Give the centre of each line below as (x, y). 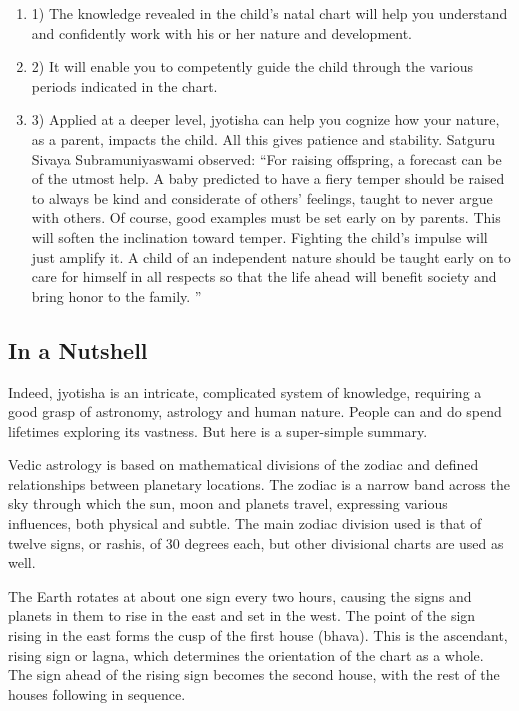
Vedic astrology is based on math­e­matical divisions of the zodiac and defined (243, 464)
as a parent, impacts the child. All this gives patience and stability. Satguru (263, 138)
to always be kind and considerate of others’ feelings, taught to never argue (262, 197)
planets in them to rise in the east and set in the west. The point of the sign (242, 615)
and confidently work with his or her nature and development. (222, 32)
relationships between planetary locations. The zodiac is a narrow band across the (259, 483)
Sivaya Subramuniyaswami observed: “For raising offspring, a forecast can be (266, 158)
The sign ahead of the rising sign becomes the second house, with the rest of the (254, 674)
